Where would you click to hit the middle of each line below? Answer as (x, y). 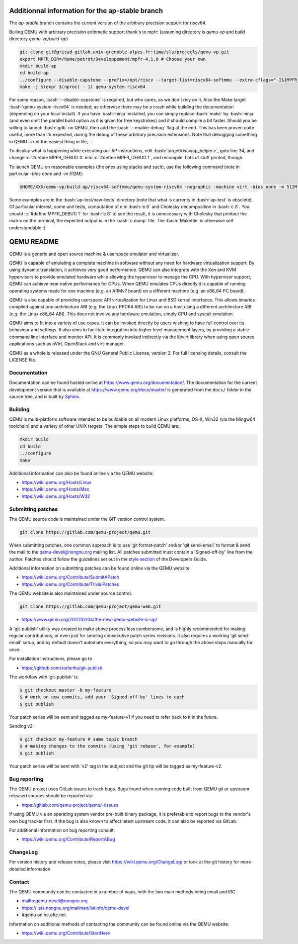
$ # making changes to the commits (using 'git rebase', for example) (108, 746)
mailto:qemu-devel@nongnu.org (55, 901)
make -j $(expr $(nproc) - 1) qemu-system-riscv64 (83, 87)
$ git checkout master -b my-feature (66, 690)
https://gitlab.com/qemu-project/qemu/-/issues (70, 805)
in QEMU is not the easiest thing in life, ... (51, 141)
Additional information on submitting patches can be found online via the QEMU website (99, 568)
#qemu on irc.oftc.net (44, 915)
